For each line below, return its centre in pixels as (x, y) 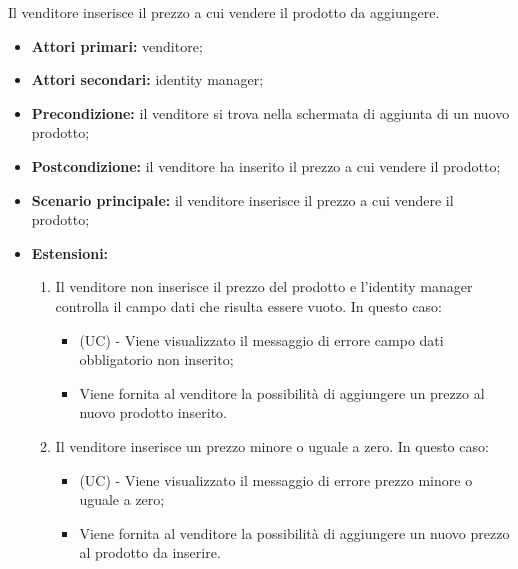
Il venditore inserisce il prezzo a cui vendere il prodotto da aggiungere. (224, 12)
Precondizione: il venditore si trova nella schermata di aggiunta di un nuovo (270, 112)
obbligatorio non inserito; (156, 359)
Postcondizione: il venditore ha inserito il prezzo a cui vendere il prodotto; (266, 165)
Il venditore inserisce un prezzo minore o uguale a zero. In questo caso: (272, 445)
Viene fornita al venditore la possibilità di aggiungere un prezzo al (282, 392)
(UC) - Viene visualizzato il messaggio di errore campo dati (261, 339)
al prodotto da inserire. (150, 552)
